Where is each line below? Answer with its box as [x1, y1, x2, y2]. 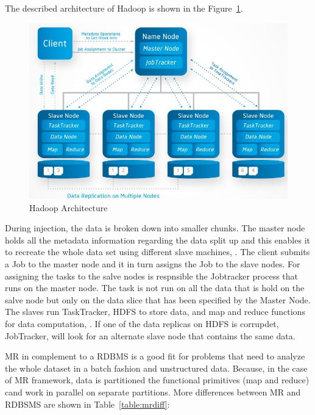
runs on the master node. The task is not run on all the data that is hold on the [5, 281, 305, 294]
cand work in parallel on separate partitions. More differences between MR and [5, 385, 301, 398]
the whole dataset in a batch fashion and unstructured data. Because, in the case [5, 361, 308, 374]
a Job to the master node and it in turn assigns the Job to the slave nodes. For [5, 258, 300, 270]
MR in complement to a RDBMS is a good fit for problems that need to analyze [5, 350, 305, 363]
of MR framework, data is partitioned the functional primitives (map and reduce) [5, 374, 310, 386]
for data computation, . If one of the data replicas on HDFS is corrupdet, [5, 317, 279, 330]
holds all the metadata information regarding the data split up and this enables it [5, 233, 310, 246]
